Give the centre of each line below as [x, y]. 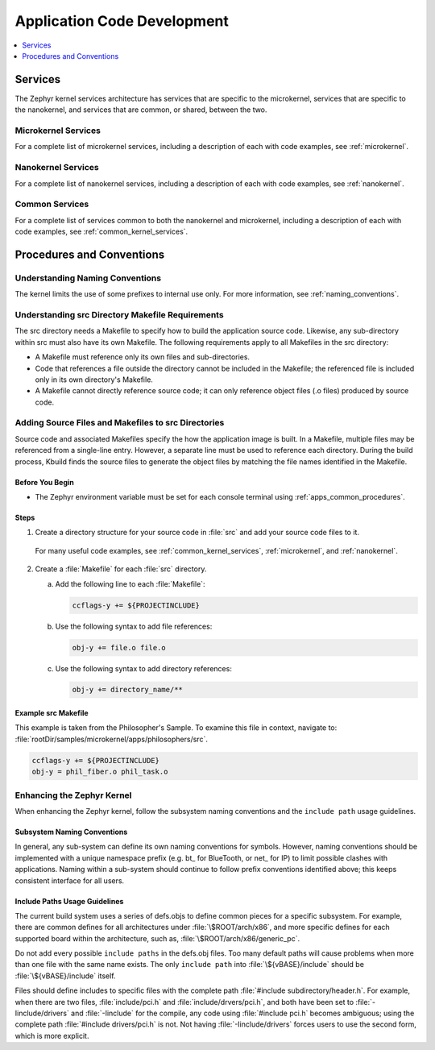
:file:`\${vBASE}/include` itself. [65, 976]
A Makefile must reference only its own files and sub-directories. [142, 357]
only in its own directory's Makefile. [94, 380]
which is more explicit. [52, 1035]
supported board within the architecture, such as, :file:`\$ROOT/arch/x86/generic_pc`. [157, 938]
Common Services [52, 204]
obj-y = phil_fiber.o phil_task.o [100, 772]
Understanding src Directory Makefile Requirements [120, 314]
